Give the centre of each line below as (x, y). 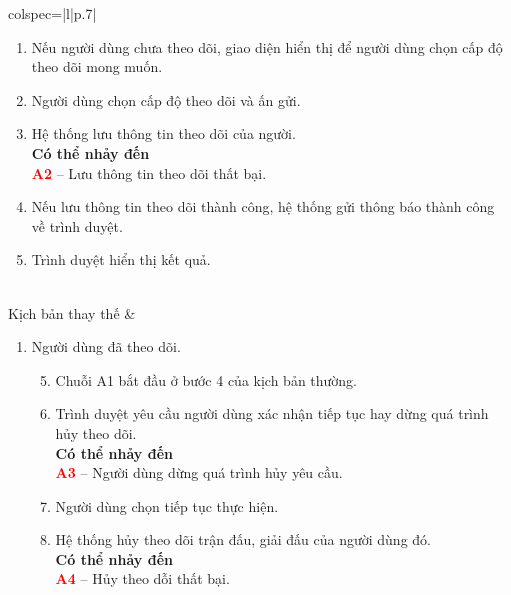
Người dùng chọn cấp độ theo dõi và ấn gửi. (166, 99)
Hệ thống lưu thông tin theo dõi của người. (163, 133)
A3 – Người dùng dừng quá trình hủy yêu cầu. (199, 472)
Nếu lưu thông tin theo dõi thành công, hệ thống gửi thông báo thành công (263, 206)
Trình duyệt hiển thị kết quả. (121, 259)
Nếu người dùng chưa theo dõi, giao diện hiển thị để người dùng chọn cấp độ (267, 46)
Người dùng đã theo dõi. (106, 346)
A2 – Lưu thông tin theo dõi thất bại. (149, 172)
